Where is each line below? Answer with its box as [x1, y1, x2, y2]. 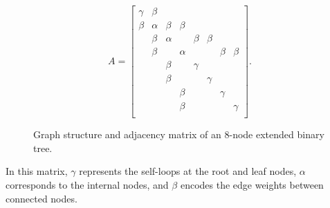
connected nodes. [6, 191, 77, 205]
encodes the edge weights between [180, 178, 324, 192]
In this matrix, [6, 164, 68, 178]
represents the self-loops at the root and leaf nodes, [79, 164, 297, 178]
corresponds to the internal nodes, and [6, 178, 169, 192]
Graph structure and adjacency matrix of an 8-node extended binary [33, 127, 324, 142]
